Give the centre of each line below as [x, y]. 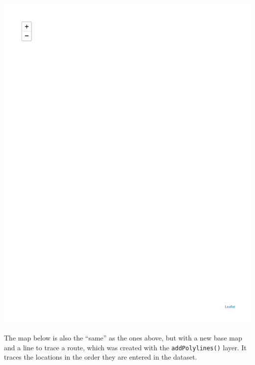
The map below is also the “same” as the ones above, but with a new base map [123, 338]
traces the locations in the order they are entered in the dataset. [101, 357]
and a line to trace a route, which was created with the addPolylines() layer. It [125, 347]
